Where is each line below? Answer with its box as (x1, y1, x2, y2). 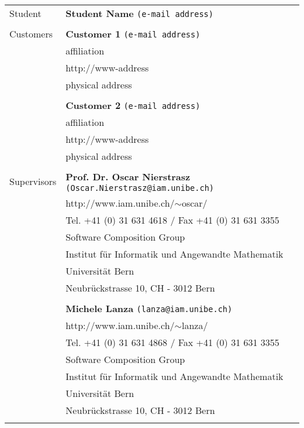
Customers (9, 27, 53, 40)
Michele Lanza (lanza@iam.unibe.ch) (65, 302, 233, 315)
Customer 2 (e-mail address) (65, 98, 201, 112)
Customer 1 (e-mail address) (65, 27, 201, 40)
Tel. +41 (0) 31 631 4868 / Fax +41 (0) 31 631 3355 (65, 335, 279, 349)
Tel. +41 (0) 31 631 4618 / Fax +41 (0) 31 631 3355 (65, 213, 279, 227)
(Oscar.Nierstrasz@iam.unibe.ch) (65, 183, 215, 193)
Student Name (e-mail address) (65, 6, 213, 20)
